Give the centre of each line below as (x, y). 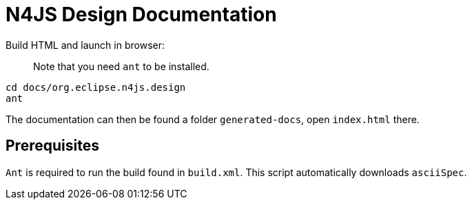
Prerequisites (52, 146)
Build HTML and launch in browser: (85, 45)
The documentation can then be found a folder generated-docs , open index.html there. (213, 119)
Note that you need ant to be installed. (121, 66)
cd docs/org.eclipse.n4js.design (96, 87)
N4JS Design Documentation (141, 14)
